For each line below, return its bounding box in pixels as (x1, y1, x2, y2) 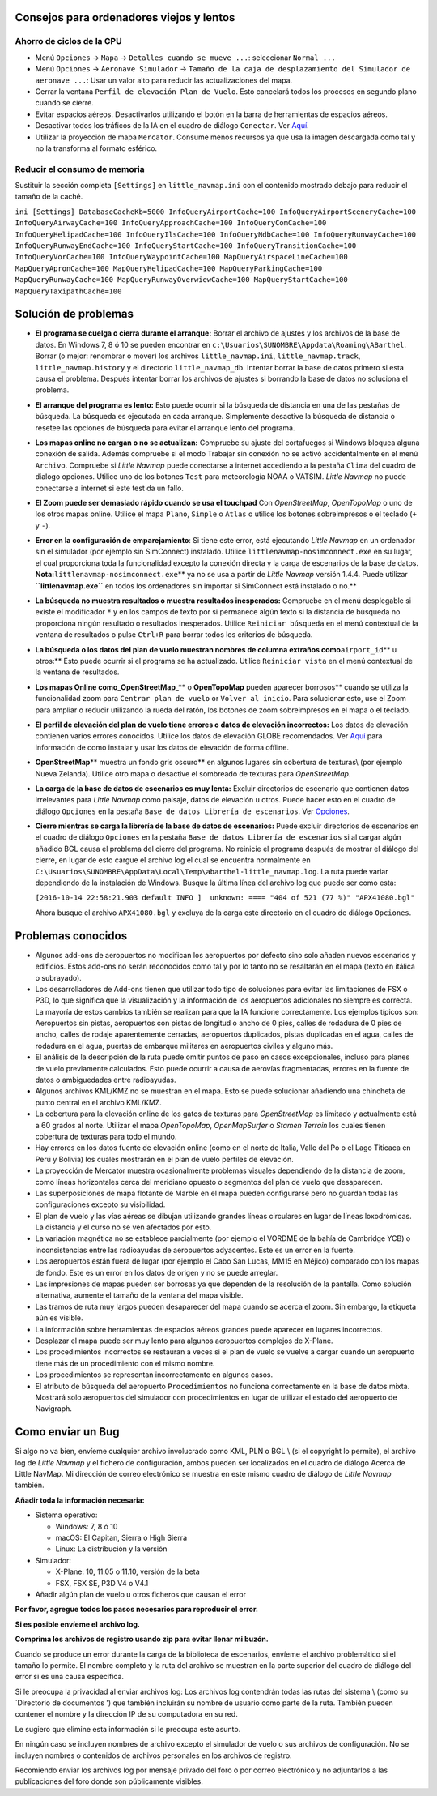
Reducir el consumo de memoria (15, 163, 145, 174)
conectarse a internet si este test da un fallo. (35, 483, 184, 493)
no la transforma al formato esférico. (35, 143, 158, 153)
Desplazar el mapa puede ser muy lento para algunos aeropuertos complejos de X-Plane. (35, 1336, 333, 1345)
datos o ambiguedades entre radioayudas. (35, 1075, 176, 1085)
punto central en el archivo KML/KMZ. (35, 1097, 162, 1107)
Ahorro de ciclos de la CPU (15, 36, 122, 47)
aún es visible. (35, 1313, 84, 1323)
